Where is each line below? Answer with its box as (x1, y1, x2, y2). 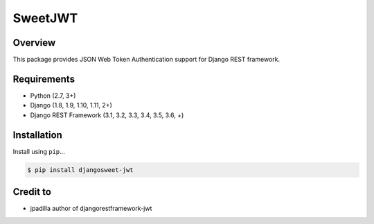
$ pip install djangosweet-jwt (27, 166, 134, 173)
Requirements (12, 73, 75, 85)
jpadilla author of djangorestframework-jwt (30, 205, 152, 213)
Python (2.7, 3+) (30, 91, 76, 100)
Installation (12, 129, 62, 141)
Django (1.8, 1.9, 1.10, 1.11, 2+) (30, 101, 112, 110)
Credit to (12, 186, 52, 198)
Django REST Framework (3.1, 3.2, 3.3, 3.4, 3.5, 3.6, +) (30, 111, 184, 119)
